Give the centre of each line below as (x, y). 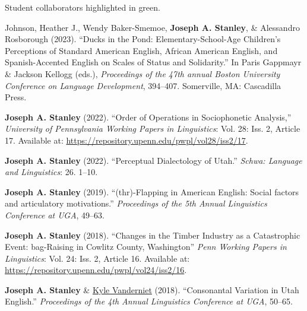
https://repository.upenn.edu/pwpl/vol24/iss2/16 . (96, 270)
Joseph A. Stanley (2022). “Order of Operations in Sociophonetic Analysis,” (148, 117)
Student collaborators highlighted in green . (83, 7)
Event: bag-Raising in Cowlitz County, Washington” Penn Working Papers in (146, 247)
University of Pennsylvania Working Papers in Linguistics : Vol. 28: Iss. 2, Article (153, 128)
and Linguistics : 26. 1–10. (51, 172)
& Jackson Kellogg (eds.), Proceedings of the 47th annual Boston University (143, 73)
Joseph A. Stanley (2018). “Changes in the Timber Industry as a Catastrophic (153, 235)
